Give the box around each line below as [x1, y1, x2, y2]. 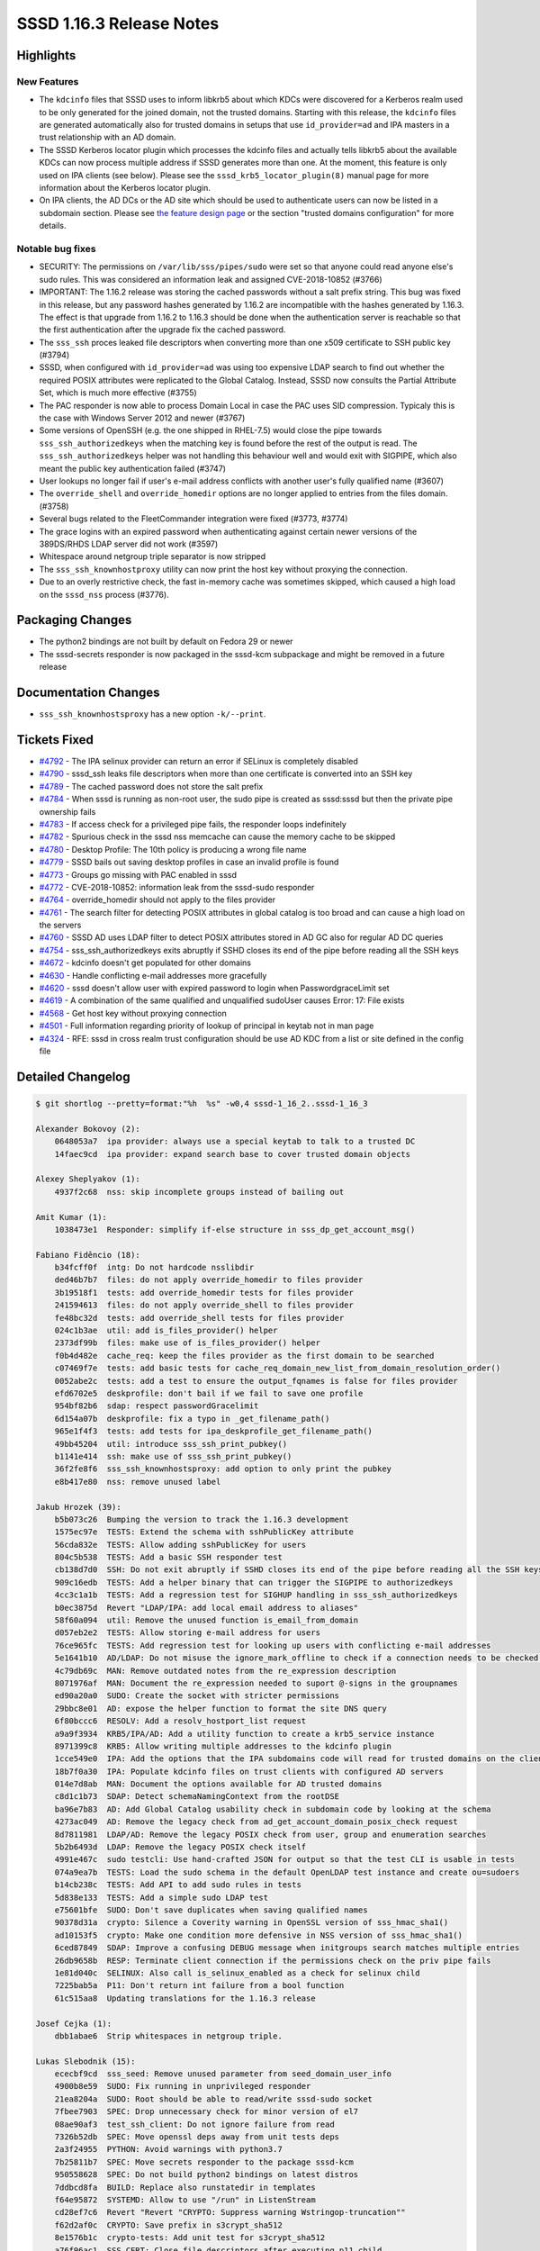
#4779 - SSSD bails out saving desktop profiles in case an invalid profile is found [39, 856, 339, 868]
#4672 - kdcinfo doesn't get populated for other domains [39, 957, 252, 968]
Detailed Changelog [16, 1069, 130, 1084]
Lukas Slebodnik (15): [35, 2056, 136, 2066]
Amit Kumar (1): [35, 1212, 108, 1222]
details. [39, 221, 67, 231]
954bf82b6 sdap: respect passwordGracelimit [54, 1401, 259, 1411]
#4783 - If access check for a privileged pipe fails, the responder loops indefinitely [39, 818, 346, 829]
